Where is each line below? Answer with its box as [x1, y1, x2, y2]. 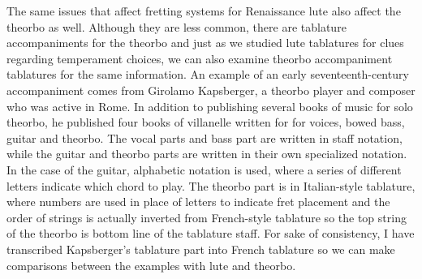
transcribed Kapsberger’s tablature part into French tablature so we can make [6, 240, 395, 257]
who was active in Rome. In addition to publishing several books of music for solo [6, 97, 413, 114]
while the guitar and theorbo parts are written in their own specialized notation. [6, 145, 407, 162]
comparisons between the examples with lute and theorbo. [6, 256, 296, 273]
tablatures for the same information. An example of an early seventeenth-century [6, 66, 409, 83]
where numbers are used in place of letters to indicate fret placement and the [6, 193, 390, 210]
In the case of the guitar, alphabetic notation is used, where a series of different [6, 161, 402, 178]
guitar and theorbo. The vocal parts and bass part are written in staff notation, [6, 129, 403, 146]
